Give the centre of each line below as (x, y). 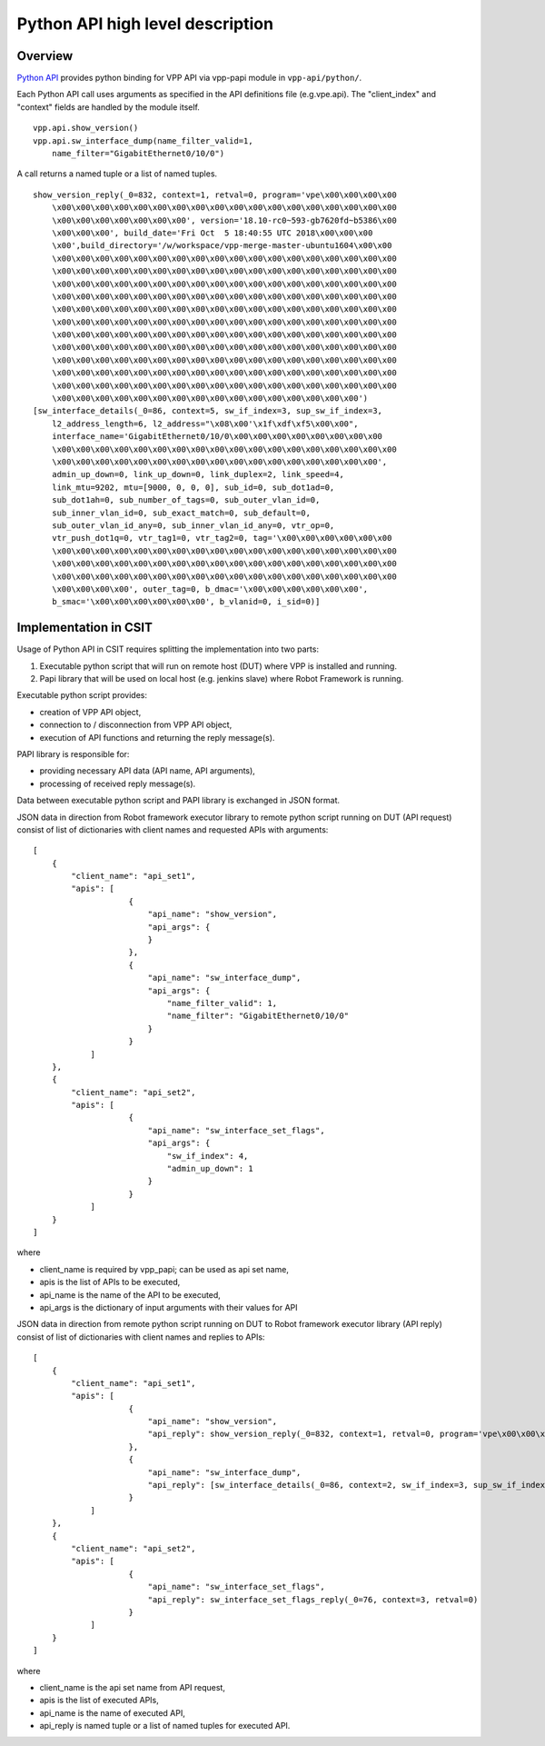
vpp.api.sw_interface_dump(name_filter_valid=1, (143, 140)
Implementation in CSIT (85, 628)
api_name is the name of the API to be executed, (130, 1294)
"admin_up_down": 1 (210, 1169)
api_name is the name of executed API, (112, 1712)
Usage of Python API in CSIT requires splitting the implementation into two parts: (168, 649)
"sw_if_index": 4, (208, 1156)
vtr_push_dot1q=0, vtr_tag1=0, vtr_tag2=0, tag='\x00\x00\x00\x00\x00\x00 (222, 538)
